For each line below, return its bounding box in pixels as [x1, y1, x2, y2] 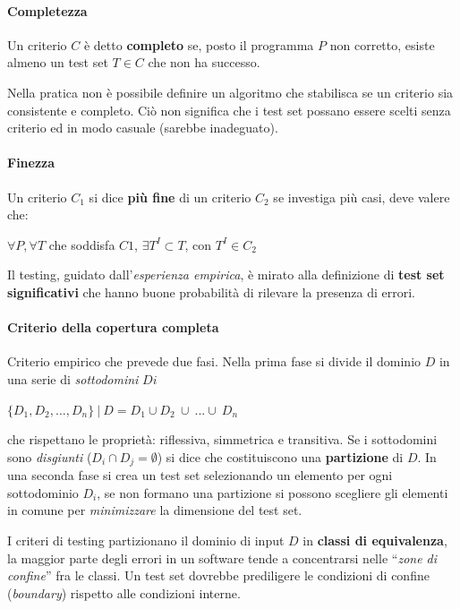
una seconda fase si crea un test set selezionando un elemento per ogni [7, 466, 393, 485]
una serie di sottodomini [7, 369, 139, 388]
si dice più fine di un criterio [89, 187, 251, 206]
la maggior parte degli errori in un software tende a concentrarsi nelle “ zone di [7, 548, 438, 567]
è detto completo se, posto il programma [83, 35, 314, 54]
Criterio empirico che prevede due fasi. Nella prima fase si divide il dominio [7, 352, 422, 371]
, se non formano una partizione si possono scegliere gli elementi [97, 483, 448, 502]
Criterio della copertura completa [7, 318, 219, 337]
